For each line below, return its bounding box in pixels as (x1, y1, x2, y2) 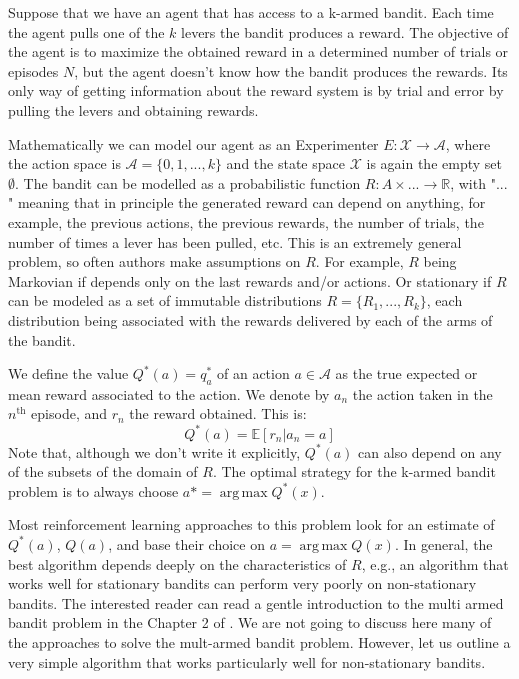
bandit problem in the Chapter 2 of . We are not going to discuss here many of (8, 612, 492, 633)
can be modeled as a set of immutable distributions (8, 290, 322, 311)
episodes (8, 60, 59, 81)
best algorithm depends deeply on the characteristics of (8, 553, 347, 574)
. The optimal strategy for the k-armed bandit (212, 461, 496, 482)
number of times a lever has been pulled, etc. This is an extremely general (8, 231, 462, 252)
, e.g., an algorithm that (361, 553, 509, 574)
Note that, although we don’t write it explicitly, (8, 441, 301, 462)
